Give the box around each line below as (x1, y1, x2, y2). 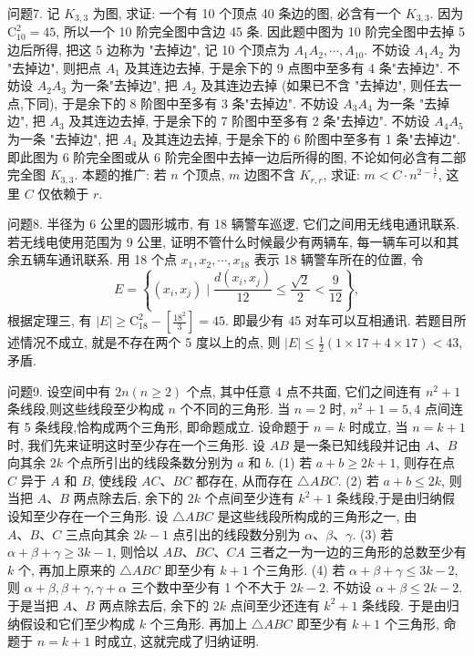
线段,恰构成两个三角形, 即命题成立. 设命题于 (47, 417, 310, 436)
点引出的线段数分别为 (172, 524, 301, 543)
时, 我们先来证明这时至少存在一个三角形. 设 (7, 435, 266, 454)
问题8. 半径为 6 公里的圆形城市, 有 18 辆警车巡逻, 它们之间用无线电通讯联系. (7, 214, 460, 233)
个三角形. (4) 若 (252, 559, 345, 579)
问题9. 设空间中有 (7, 381, 111, 400)
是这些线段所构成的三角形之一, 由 (217, 506, 417, 525)
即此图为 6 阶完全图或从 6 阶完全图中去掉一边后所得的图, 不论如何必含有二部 (7, 147, 467, 166)
